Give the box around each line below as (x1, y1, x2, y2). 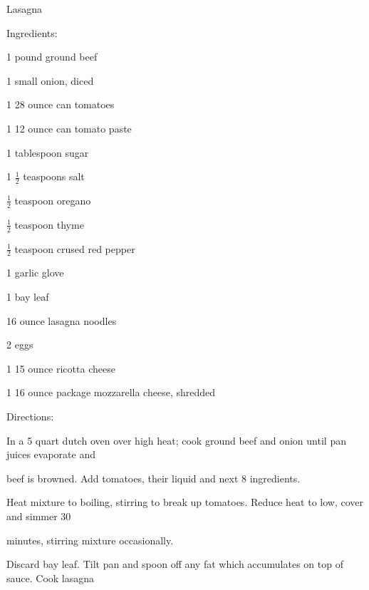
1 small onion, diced (6, 73, 94, 88)
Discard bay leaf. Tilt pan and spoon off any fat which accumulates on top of (6, 557, 343, 571)
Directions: (6, 409, 54, 424)
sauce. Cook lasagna (6, 570, 95, 585)
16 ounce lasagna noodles (6, 313, 117, 328)
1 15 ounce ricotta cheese (6, 361, 115, 376)
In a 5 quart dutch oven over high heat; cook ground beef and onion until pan (6, 433, 346, 447)
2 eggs (6, 337, 33, 352)
